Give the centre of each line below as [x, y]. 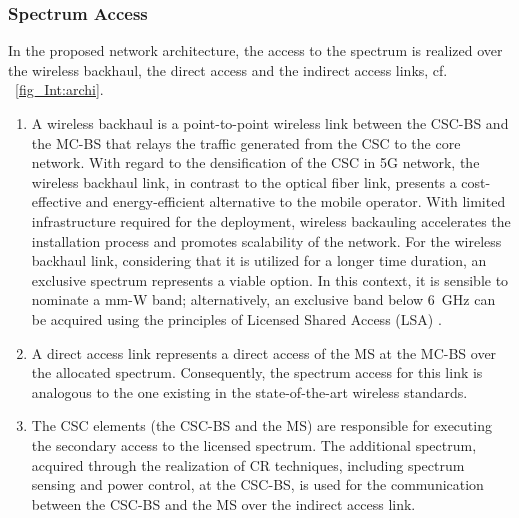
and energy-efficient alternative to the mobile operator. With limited [295, 201]
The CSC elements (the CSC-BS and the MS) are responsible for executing [261, 425]
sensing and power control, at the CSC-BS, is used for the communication [257, 484]
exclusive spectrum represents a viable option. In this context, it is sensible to [270, 279]
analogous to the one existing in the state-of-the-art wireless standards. [249, 391]
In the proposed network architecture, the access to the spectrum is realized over [255, 50]
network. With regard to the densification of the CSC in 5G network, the [255, 162]
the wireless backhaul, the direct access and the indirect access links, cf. [228, 69]
